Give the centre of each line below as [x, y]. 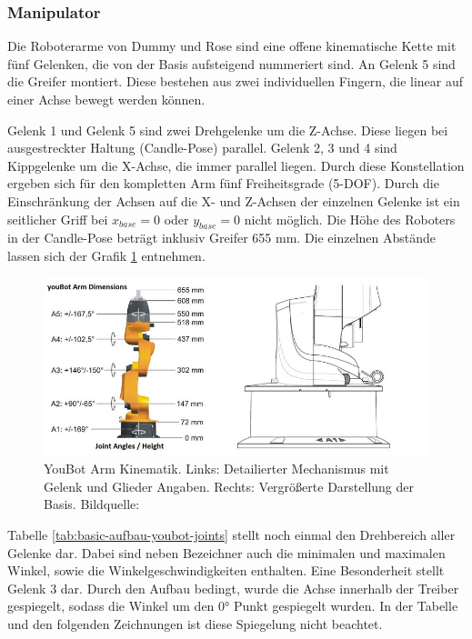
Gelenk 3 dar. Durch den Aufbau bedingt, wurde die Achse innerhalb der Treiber [233, 588]
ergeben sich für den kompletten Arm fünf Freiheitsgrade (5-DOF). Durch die [223, 183]
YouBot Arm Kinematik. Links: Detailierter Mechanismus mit [216, 469]
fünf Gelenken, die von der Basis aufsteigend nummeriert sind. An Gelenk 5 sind [231, 63]
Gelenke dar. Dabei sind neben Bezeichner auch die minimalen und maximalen [226, 552]
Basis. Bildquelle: [92, 504]
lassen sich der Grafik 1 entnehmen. [106, 255]
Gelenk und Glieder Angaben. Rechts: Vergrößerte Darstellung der [229, 486]
